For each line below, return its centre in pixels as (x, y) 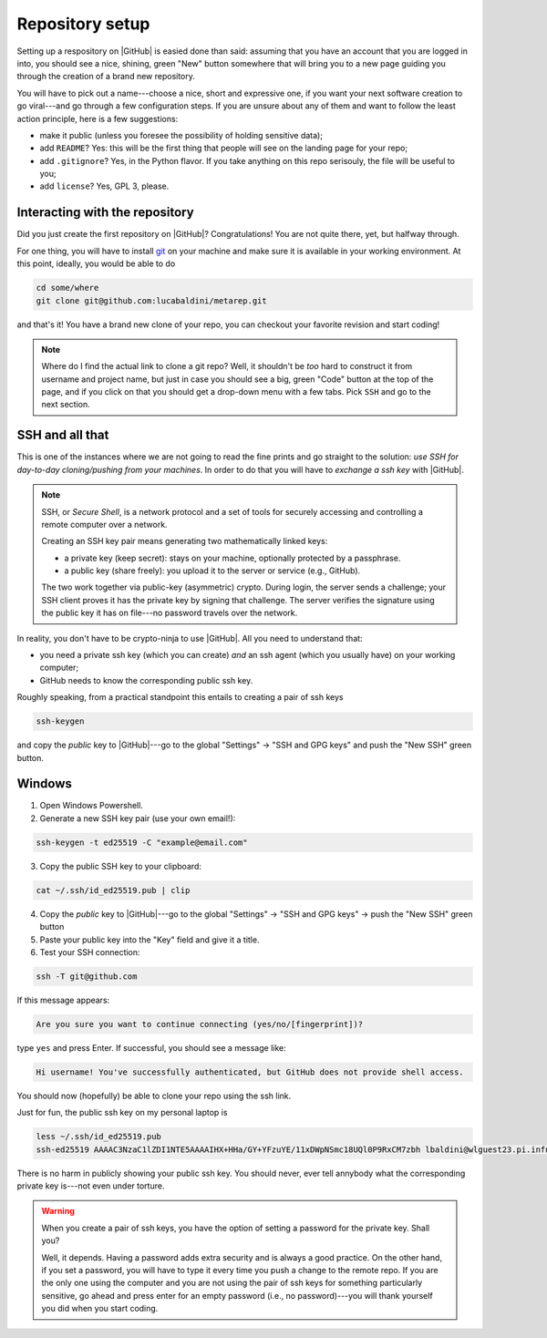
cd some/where (67, 288)
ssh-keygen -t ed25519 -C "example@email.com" (142, 842)
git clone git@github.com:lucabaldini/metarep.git (152, 300)
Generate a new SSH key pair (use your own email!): (138, 818)
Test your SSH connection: (90, 952)
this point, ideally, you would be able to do (96, 263)
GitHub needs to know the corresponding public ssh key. (146, 680)
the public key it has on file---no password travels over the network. (170, 613)
